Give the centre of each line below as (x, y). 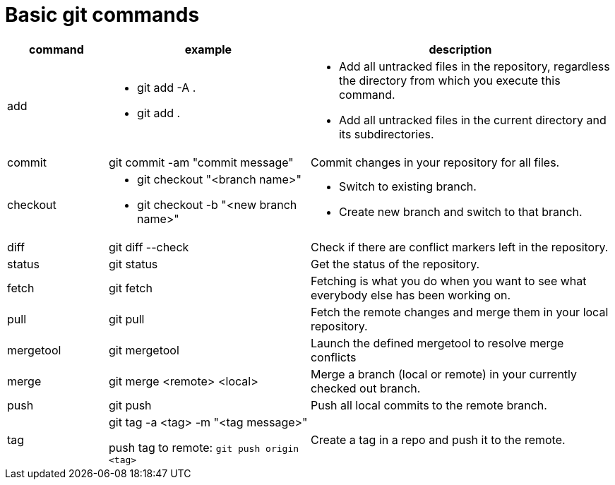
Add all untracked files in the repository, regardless (474, 66)
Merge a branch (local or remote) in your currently (444, 374)
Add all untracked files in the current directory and (472, 120)
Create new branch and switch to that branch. (460, 211)
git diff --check (149, 247)
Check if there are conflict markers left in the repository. (459, 247)
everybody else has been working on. (411, 295)
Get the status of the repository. (395, 264)
